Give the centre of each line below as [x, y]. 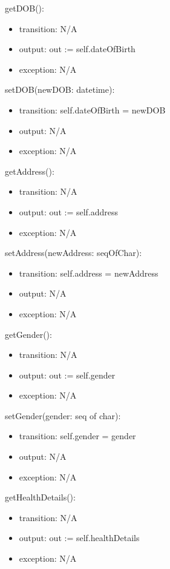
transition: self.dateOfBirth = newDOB [92, 109]
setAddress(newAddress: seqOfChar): [74, 253]
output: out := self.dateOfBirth [77, 49]
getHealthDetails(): [40, 497]
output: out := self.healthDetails [79, 538]
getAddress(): [30, 171]
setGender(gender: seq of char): [63, 415]
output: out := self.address [69, 211]
